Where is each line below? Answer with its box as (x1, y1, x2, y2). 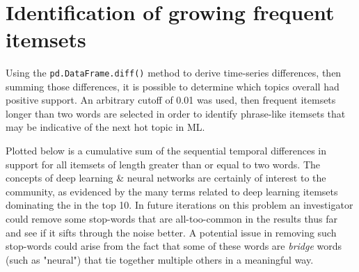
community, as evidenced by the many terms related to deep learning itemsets (6, 184, 338, 198)
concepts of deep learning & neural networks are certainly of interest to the (6, 170, 326, 185)
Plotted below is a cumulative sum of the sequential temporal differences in (6, 143, 326, 157)
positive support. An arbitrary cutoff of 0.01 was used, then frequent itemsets (6, 93, 336, 107)
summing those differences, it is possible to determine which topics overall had (6, 79, 340, 93)
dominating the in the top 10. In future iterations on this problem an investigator (6, 198, 353, 212)
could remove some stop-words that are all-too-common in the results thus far (6, 211, 337, 225)
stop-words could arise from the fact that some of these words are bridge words (6, 239, 342, 253)
